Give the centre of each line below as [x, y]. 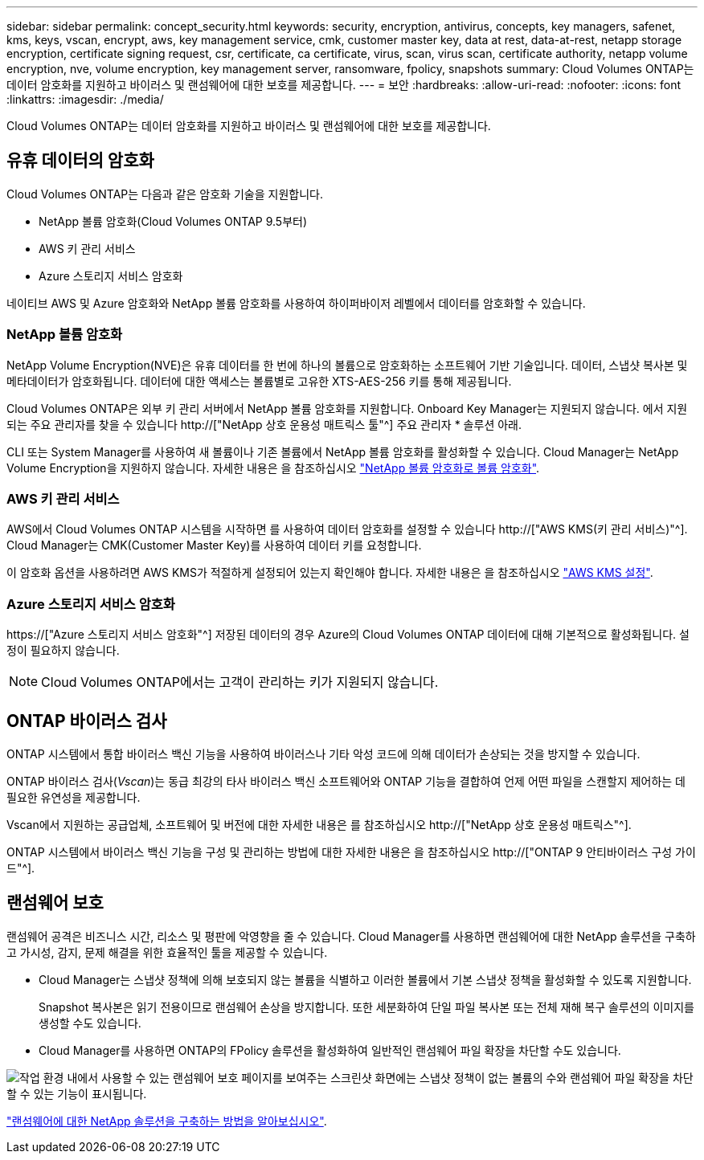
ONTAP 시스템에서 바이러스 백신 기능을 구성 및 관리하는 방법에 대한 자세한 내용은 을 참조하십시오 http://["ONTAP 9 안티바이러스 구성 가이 [351, 852]
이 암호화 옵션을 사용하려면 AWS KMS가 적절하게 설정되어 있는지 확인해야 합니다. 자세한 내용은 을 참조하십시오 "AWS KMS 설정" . [330, 573]
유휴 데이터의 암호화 [80, 161]
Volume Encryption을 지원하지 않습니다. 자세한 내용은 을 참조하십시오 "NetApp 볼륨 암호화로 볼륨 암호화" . [273, 468]
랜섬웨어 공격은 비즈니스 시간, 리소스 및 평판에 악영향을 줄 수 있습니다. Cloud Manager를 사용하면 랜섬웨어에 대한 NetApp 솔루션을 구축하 [351, 936]
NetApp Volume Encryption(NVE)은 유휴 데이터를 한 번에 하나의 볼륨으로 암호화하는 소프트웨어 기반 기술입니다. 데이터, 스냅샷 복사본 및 [347, 365]
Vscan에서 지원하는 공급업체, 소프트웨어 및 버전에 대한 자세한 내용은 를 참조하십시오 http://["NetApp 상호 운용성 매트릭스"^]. [319, 824]
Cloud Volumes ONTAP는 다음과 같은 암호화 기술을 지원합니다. [165, 194]
